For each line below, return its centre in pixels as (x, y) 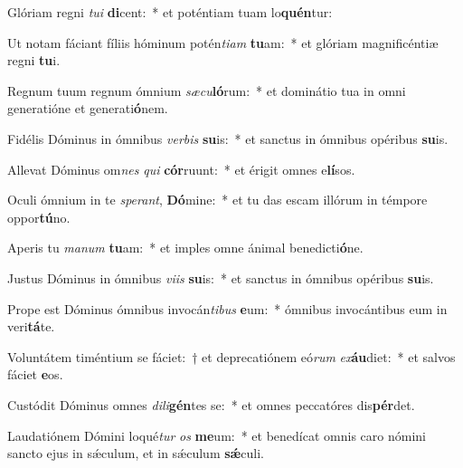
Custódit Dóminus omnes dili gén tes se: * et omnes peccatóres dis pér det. (211, 404)
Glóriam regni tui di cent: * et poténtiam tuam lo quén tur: (170, 12)
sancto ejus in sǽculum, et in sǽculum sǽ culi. (136, 453)
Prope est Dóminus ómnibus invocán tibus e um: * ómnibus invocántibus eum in (227, 308)
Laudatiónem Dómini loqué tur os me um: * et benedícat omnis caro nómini (217, 435)
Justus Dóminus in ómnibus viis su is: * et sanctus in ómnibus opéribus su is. (221, 277)
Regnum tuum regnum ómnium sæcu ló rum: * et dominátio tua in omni (207, 90)
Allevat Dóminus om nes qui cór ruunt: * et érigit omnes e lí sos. (181, 169)
